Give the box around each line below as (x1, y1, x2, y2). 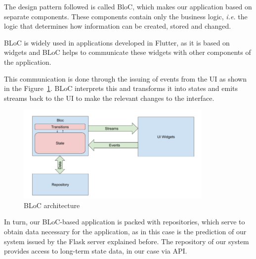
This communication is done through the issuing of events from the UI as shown (4, 73, 247, 84)
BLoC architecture (24, 200, 80, 210)
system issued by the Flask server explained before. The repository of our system (4, 236, 249, 246)
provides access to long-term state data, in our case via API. (4, 246, 187, 256)
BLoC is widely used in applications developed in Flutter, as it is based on (4, 37, 230, 47)
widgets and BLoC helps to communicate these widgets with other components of (4, 47, 251, 57)
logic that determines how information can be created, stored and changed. (4, 21, 231, 31)
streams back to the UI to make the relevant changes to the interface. (4, 92, 214, 103)
